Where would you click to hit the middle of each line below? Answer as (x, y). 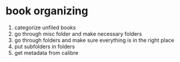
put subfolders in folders (45, 46)
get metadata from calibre (46, 52)
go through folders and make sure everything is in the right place (94, 40)
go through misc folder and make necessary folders (78, 33)
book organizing (47, 11)
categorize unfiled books (45, 27)
